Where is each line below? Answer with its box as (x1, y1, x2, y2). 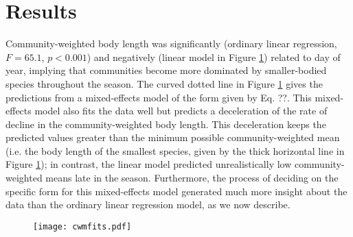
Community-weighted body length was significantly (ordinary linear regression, (5, 36, 337, 51)
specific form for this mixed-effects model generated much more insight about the (5, 184, 348, 198)
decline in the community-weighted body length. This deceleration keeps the (5, 116, 326, 131)
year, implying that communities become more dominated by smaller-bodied (5, 63, 327, 77)
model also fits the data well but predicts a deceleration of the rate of (34, 103, 328, 118)
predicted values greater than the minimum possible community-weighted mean (5, 130, 340, 145)
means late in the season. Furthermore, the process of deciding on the (45, 171, 339, 185)
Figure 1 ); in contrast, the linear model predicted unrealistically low (5, 157, 292, 171)
